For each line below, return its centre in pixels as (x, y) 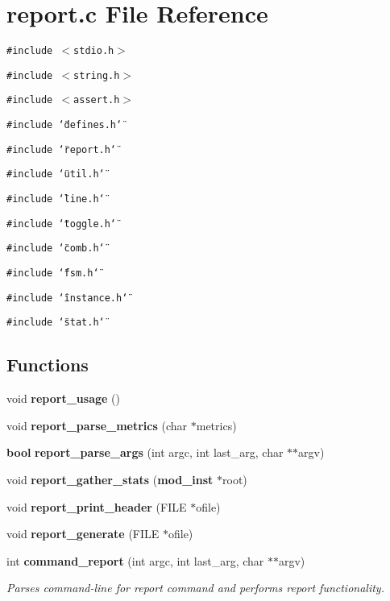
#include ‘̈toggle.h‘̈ (62, 224)
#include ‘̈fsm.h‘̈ (53, 274)
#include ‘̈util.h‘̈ (56, 174)
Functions (48, 365)
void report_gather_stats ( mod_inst (110, 479)
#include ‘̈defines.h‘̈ (64, 125)
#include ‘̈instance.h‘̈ (67, 298)
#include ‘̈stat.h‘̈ (56, 323)
